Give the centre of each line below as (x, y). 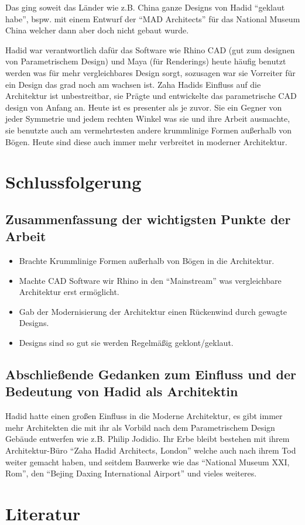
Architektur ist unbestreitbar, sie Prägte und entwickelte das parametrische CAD (151, 96)
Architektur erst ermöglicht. (69, 292)
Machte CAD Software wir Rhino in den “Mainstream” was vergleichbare (150, 280)
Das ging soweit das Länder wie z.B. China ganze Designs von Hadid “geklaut (145, 7)
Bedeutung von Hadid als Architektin (122, 391)
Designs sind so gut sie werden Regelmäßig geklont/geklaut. (126, 343)
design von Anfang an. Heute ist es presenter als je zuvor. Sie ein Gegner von (144, 107)
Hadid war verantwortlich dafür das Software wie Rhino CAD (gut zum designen (150, 49)
